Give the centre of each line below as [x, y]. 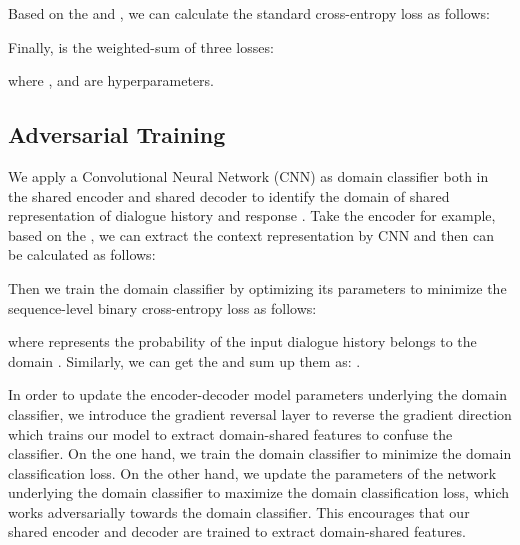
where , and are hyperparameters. [111, 80]
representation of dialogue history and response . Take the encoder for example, [252, 215]
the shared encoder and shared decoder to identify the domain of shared [229, 195]
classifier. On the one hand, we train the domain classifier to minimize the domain [260, 453]
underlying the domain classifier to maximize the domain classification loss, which [259, 492]
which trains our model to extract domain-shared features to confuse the [230, 433]
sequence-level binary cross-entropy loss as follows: [162, 307]
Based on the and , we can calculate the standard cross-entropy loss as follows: [249, 13]
